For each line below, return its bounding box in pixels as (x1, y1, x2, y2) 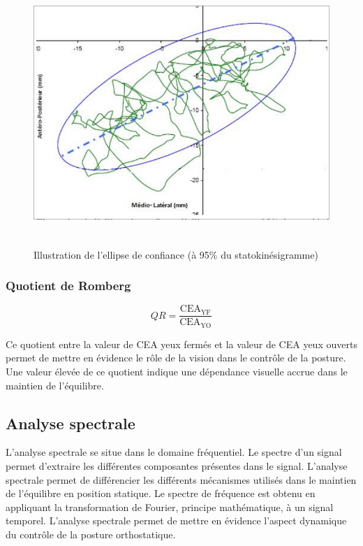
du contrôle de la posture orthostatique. (6, 527, 176, 541)
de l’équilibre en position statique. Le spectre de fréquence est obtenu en (6, 486, 316, 501)
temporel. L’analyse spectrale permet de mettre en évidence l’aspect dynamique (6, 513, 347, 528)
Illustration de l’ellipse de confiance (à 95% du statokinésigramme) (34, 247, 318, 261)
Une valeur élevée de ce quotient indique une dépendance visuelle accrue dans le (6, 364, 348, 379)
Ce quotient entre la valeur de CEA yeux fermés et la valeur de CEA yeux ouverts (6, 336, 357, 351)
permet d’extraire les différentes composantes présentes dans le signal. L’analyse (6, 459, 348, 473)
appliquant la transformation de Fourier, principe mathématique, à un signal (6, 499, 334, 514)
